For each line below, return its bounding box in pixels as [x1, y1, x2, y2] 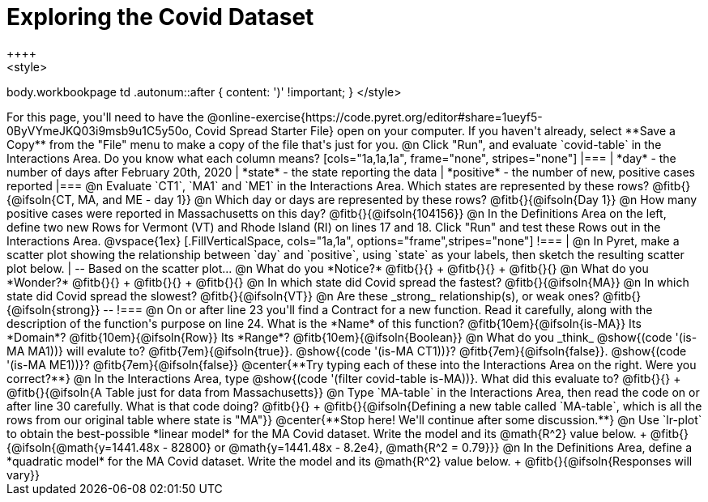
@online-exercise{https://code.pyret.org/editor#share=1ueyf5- [207, 109, 543, 124]
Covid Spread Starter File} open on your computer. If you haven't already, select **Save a [194, 123, 676, 138]
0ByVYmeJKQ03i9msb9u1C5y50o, [6, 123, 192, 138]
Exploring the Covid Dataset [6, 3, 314, 31]
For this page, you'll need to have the [6, 109, 204, 124]
